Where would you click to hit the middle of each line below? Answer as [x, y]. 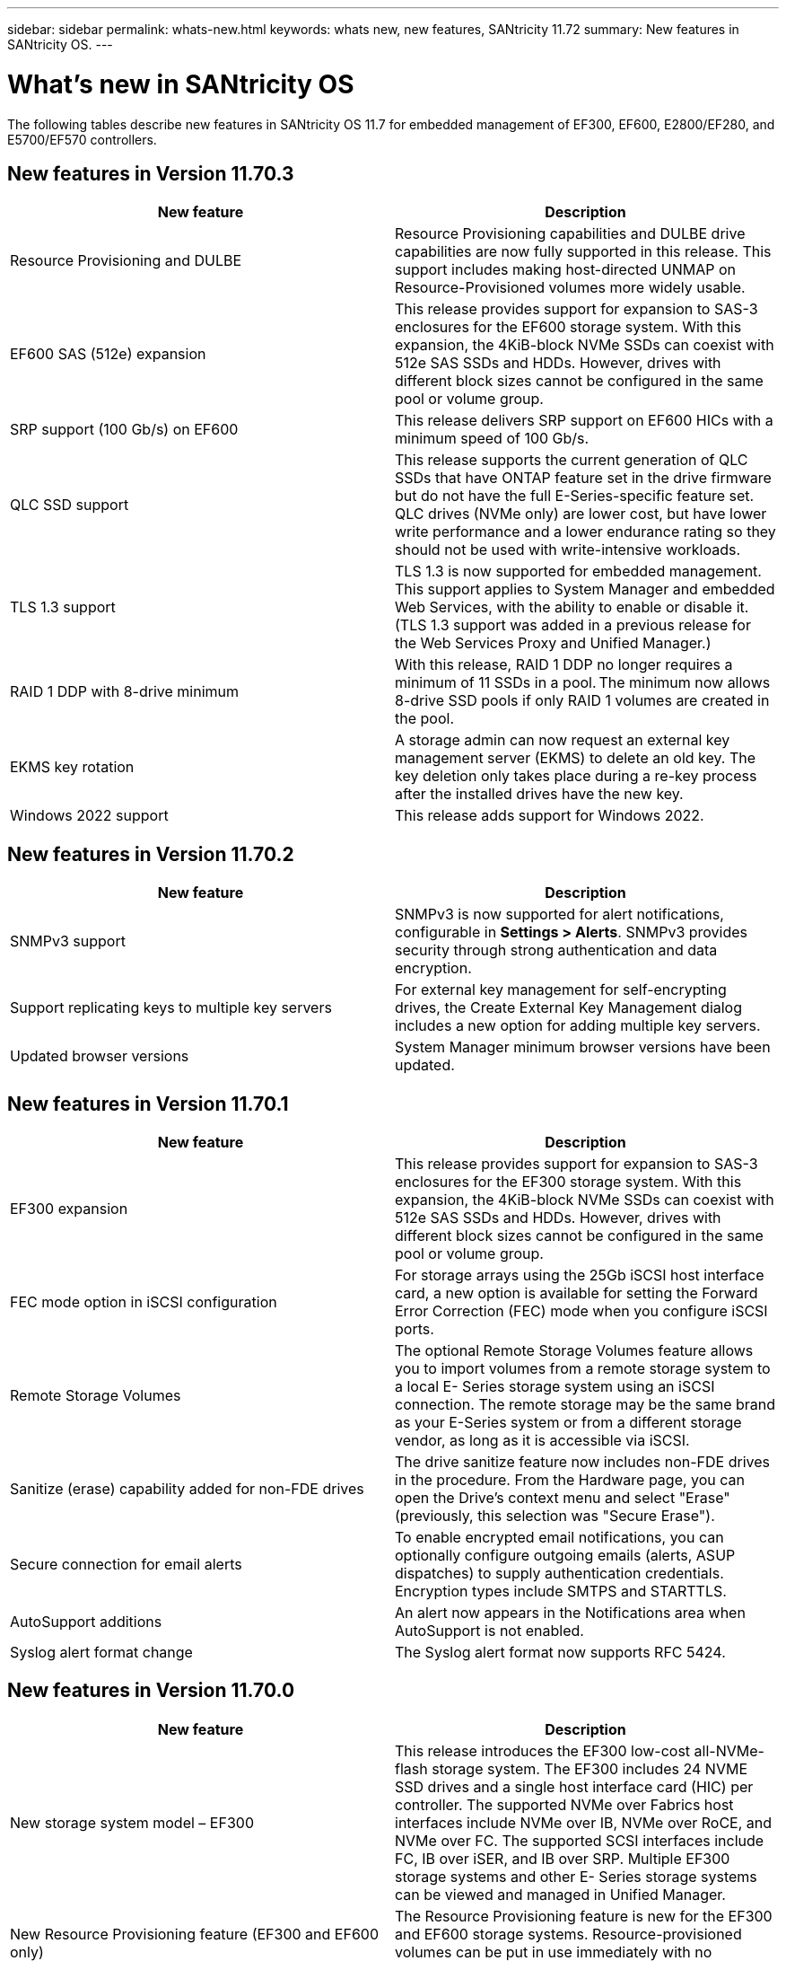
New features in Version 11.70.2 [151, 854]
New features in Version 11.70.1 [148, 1104]
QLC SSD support [70, 505]
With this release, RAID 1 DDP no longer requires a [564, 665]
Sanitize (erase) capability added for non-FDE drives [187, 1489]
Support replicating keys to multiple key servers [171, 1008]
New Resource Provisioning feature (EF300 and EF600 [195, 1934]
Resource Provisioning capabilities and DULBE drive [570, 234]
